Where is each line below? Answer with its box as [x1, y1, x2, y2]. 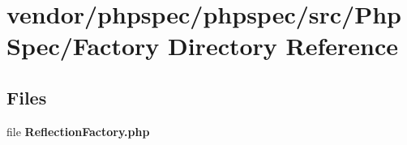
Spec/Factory [6, 29, 160, 62]
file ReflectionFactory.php [6, 122, 150, 139]
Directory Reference [167, 29, 399, 62]
